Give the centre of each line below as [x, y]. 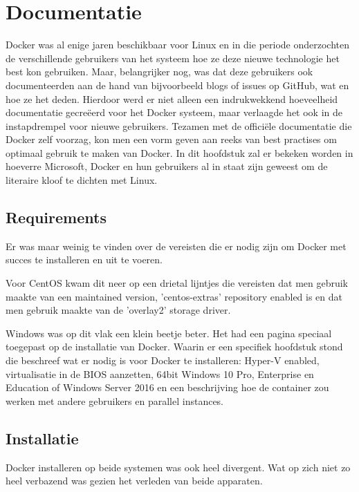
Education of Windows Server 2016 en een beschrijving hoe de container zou [167, 387]
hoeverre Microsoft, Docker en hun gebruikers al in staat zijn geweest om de [167, 166]
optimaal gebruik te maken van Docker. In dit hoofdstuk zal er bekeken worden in [179, 152]
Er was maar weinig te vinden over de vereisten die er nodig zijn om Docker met [176, 246]
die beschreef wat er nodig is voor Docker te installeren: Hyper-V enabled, [163, 360]
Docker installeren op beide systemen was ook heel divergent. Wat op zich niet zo [178, 467]
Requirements [56, 217]
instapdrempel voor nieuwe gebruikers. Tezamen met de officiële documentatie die [179, 125]
